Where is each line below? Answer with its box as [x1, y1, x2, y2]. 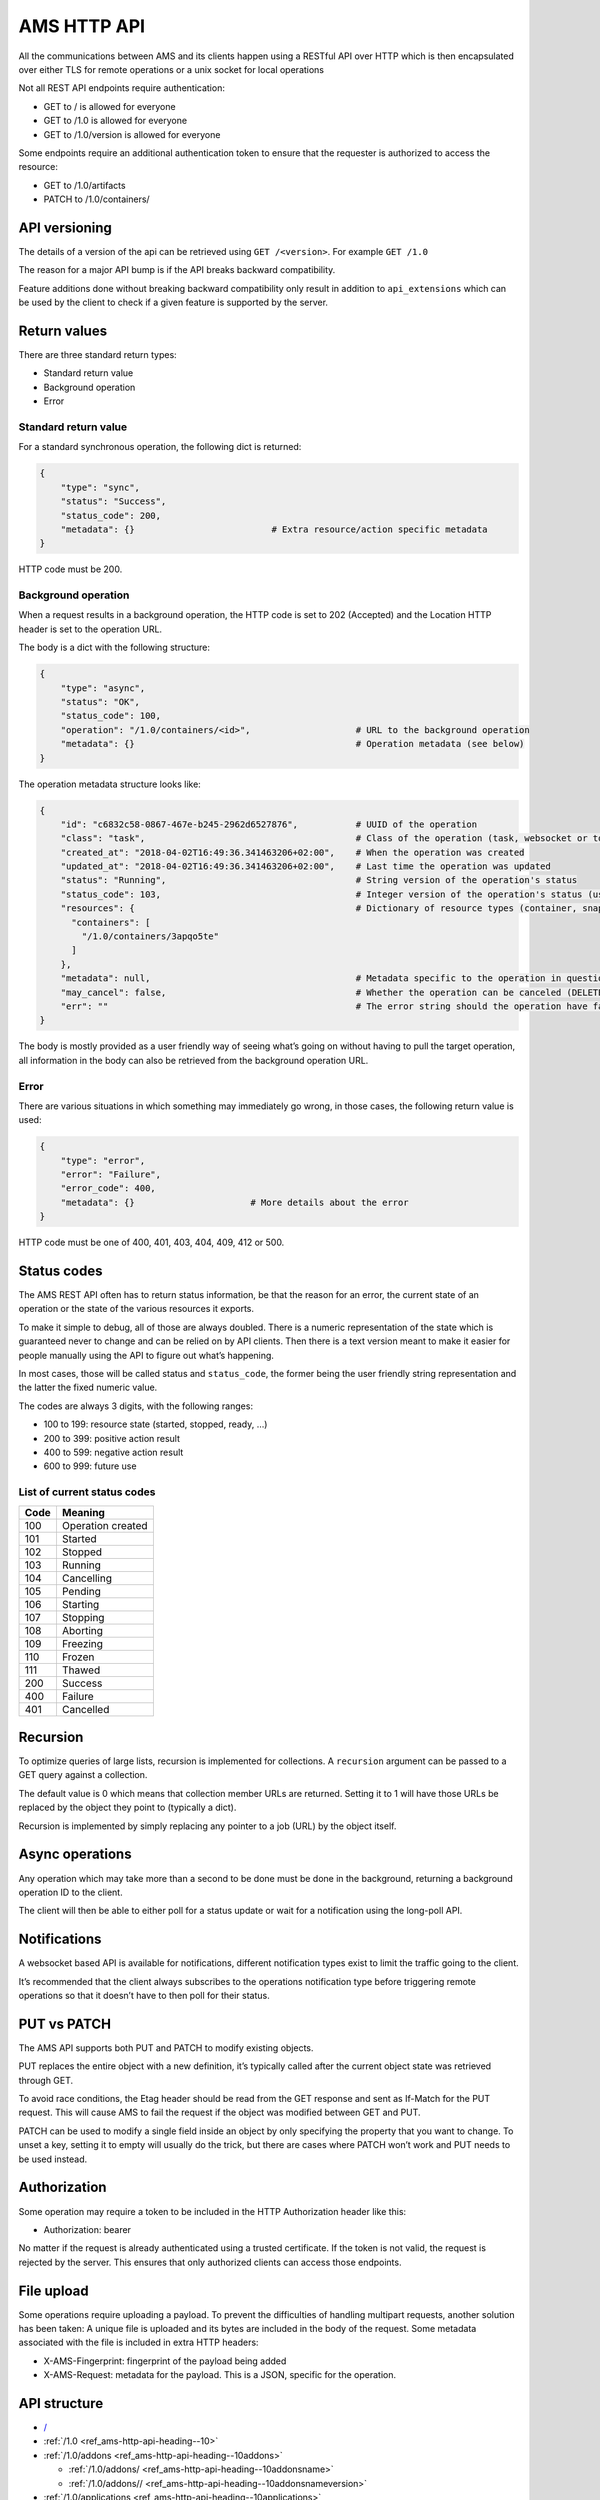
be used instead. [18, 2153, 88, 2165]
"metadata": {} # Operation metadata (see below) [60, 738, 525, 750]
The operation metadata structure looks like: [18, 778, 202, 790]
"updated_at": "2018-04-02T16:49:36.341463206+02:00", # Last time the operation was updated [60, 861, 552, 872]
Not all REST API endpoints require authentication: [18, 82, 225, 94]
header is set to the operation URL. [18, 623, 163, 635]
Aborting [61, 1623, 104, 1637]
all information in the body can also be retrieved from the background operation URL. [18, 1054, 369, 1066]
